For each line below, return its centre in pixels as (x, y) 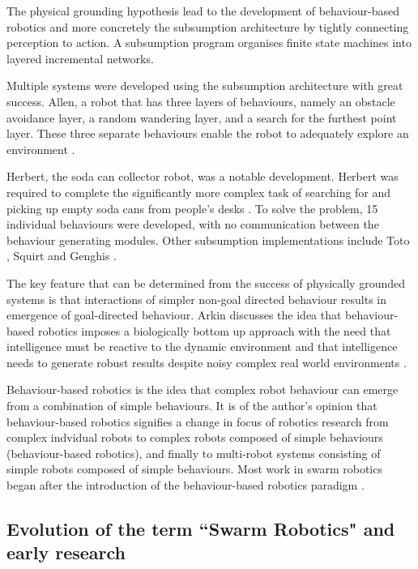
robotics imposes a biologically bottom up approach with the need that (214, 330)
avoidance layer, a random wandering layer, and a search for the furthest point (202, 117)
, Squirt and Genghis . (62, 256)
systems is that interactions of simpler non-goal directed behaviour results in (197, 299)
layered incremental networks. (80, 58)
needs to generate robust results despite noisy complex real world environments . (207, 362)
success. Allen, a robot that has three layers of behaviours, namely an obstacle (201, 101)
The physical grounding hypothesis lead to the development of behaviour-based (203, 11)
